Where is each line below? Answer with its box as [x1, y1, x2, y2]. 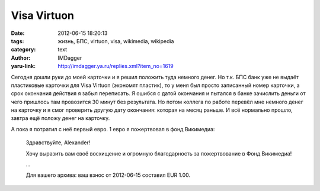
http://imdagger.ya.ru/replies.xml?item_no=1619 [57, 63, 174, 70]
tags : [11, 37, 24, 44]
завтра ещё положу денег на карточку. [11, 115, 110, 122]
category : [11, 46, 36, 53]
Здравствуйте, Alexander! [25, 139, 91, 146]
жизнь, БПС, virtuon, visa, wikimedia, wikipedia [57, 37, 174, 44]
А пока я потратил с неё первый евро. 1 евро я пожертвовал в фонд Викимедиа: [11, 125, 215, 132]
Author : [11, 54, 31, 61]
